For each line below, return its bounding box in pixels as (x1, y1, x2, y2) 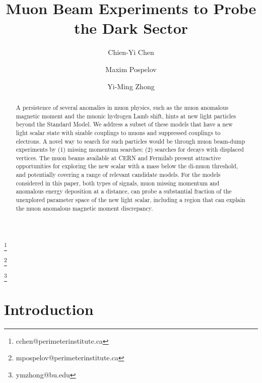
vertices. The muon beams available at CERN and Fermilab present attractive (16, 153, 221, 162)
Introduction (4, 298, 94, 319)
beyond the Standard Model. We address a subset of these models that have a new (16, 120, 233, 129)
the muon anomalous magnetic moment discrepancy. (16, 204, 153, 212)
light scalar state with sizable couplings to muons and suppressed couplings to (16, 128, 221, 137)
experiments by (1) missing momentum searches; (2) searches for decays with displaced (16, 145, 244, 154)
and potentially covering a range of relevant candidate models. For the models (16, 170, 221, 179)
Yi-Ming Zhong (107, 81, 155, 91)
